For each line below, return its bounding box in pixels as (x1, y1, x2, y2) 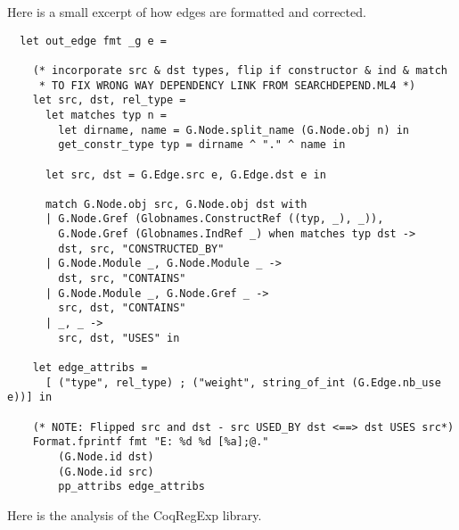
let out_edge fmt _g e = (20, 34, 167, 47)
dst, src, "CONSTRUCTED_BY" (58, 242, 225, 255)
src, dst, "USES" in (58, 331, 180, 344)
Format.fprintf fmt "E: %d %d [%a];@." (32, 435, 269, 449)
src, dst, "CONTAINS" (58, 302, 186, 315)
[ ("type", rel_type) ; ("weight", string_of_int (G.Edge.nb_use (45, 376, 441, 389)
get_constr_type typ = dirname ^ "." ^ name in (58, 138, 346, 152)
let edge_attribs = (32, 361, 148, 375)
